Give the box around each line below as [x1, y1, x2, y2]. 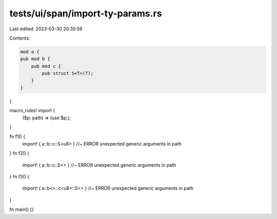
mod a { [20, 49, 39, 54]
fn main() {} [9, 206, 34, 213]
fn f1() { [9, 134, 26, 140]
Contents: [9, 35, 30, 41]
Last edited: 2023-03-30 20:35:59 [9, 26, 83, 32]
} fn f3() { [9, 173, 30, 179]
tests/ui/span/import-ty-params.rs [9, 8, 162, 19]
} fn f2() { [9, 150, 30, 156]
